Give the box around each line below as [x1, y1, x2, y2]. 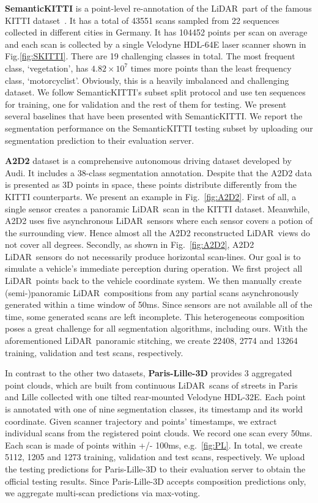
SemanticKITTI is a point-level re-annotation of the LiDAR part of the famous [5, 2, 312, 14]
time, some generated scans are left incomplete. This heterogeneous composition [5, 310, 305, 322]
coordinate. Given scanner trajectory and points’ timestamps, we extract [5, 414, 277, 427]
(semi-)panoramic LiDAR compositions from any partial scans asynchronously [5, 286, 299, 299]
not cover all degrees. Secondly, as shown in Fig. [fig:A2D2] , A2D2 [5, 238, 254, 251]
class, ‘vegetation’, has [5, 61, 89, 74]
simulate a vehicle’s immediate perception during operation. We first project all [5, 262, 303, 275]
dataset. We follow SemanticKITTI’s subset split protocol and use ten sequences [5, 86, 306, 99]
